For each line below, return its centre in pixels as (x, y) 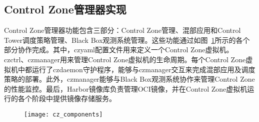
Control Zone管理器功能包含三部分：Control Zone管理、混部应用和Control (122, 30)
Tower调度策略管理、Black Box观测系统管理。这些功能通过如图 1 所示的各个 (127, 40)
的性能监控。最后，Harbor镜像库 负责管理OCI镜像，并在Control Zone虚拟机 (126, 88)
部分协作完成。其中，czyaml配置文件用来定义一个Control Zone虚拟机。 (119, 50)
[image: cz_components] (63, 114)
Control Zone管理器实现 (65, 9)
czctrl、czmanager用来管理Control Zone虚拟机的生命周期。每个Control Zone (125, 59)
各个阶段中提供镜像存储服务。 (67, 98)
